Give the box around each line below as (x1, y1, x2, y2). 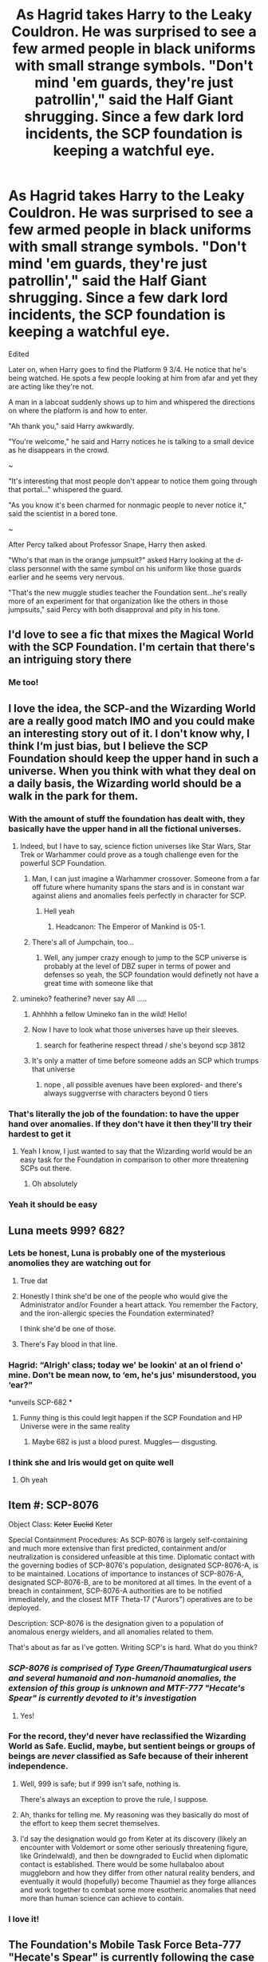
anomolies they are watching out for (8, 1258, 152, 1269)
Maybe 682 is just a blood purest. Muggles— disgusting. (31, 1437, 218, 1447)
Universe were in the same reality (19, 1422, 130, 1431)
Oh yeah (19, 1475, 48, 1485)
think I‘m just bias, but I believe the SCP (8, 739, 209, 753)
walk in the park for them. (8, 789, 139, 803)
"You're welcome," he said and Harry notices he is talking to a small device (8, 436, 254, 446)
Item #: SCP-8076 (8, 1498, 100, 1512)
